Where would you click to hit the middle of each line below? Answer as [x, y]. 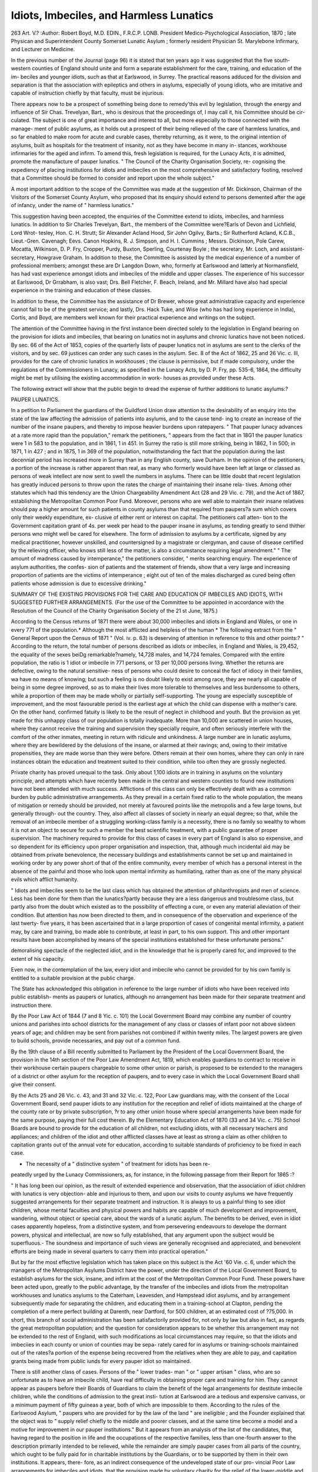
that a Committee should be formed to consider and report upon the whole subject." [113, 178]
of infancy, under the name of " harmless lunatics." [72, 205]
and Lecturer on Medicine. [43, 49]
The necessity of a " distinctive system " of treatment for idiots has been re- [118, 1163]
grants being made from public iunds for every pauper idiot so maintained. [101, 1361]
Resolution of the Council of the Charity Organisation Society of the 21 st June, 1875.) [114, 611]
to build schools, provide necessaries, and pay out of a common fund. [96, 1041]
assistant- [292, 249]
